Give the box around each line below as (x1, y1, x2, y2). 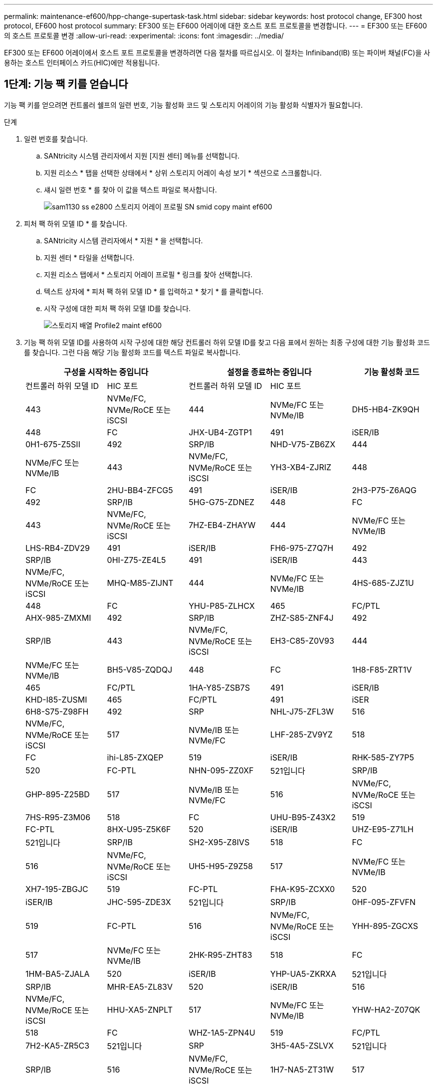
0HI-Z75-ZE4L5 (107, 554, 166, 565)
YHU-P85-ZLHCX (189, 600, 255, 611)
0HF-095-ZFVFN (352, 897, 416, 907)
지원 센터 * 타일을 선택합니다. (44, 253, 135, 262)
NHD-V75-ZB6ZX (270, 439, 336, 449)
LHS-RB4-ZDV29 (25, 543, 90, 553)
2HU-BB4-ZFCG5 (107, 485, 173, 495)
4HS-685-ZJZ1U (352, 577, 414, 588)
